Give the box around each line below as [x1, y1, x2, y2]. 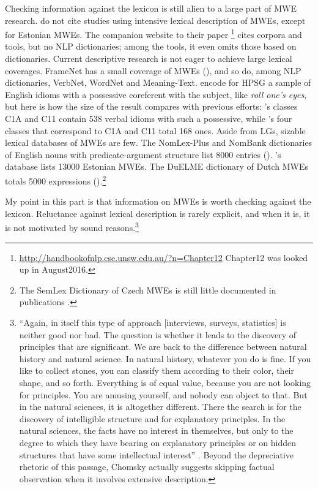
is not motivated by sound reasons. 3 [5, 219, 139, 234]
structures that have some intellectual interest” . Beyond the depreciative [19, 448, 294, 461]
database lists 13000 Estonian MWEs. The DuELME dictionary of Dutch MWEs [5, 160, 308, 173]
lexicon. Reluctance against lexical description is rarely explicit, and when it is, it [5, 207, 310, 219]
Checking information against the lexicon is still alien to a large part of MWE [5, 2, 297, 14]
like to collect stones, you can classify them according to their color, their [19, 364, 294, 377]
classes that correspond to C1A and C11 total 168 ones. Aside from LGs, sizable [5, 124, 306, 137]
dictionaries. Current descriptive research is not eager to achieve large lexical [5, 52, 292, 65]
